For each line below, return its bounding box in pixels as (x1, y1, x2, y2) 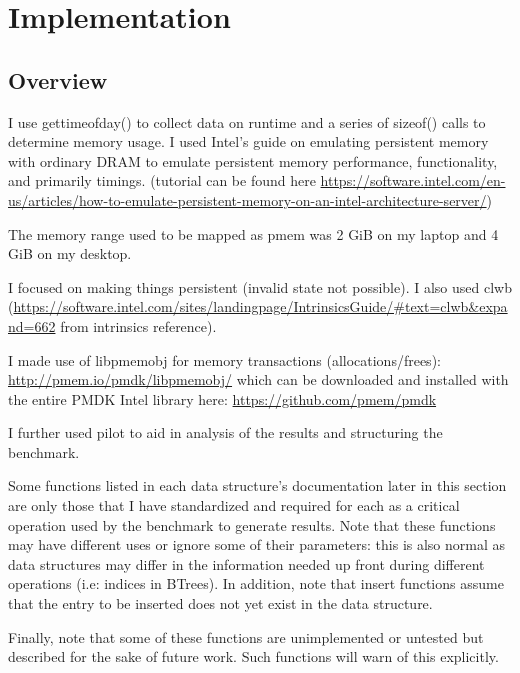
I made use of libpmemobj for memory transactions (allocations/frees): (8, 349, 441, 370)
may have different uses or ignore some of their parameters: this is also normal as (8, 534, 506, 555)
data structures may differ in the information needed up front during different (8, 553, 485, 574)
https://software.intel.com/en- (320, 170, 506, 191)
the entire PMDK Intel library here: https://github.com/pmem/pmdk (8, 388, 437, 409)
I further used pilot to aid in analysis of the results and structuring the (8, 422, 443, 443)
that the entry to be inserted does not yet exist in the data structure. (8, 593, 433, 614)
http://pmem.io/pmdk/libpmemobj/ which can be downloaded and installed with (8, 369, 509, 390)
